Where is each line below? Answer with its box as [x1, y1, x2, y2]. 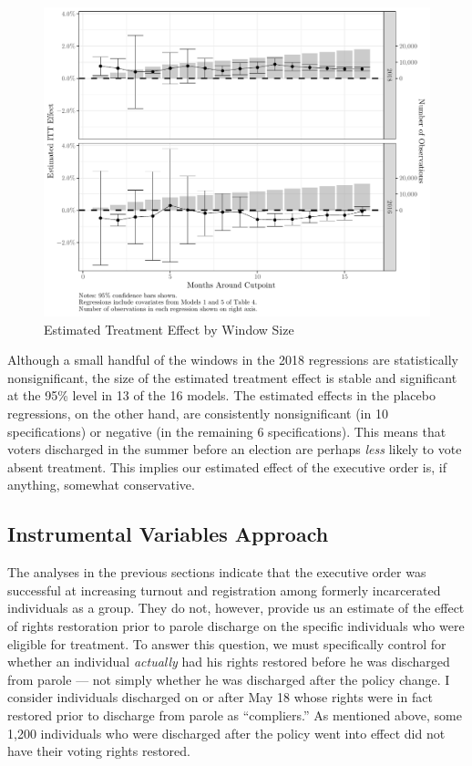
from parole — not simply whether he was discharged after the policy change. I [7, 669, 450, 688]
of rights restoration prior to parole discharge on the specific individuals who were [7, 616, 465, 636]
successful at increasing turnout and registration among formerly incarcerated [7, 580, 441, 599]
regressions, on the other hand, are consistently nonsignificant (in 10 [7, 404, 388, 423]
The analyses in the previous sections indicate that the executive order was [7, 563, 426, 582]
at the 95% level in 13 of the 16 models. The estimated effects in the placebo [7, 386, 436, 405]
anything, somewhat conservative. [7, 475, 195, 494]
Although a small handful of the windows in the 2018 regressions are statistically [7, 350, 458, 369]
